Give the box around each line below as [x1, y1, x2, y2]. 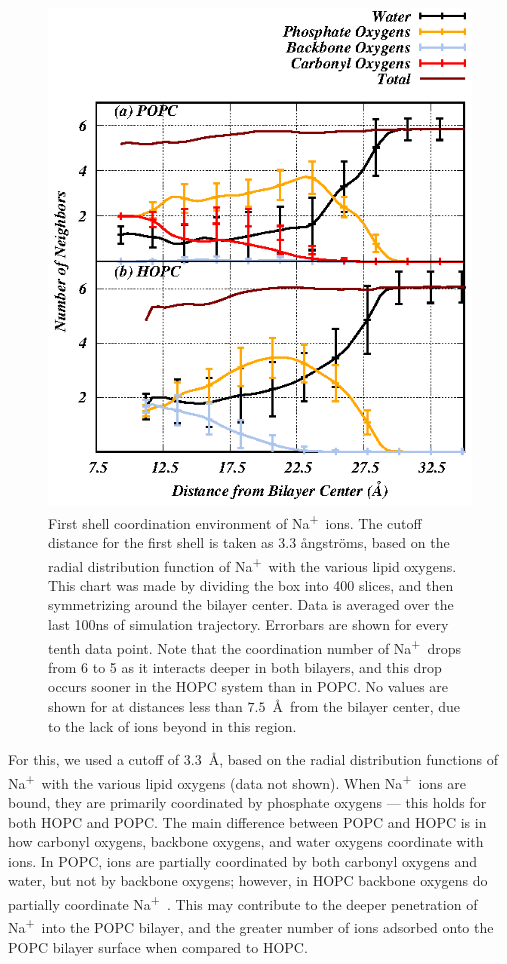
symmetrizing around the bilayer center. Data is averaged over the [48, 594, 454, 615]
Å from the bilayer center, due [272, 696, 460, 717]
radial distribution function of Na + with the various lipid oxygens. [48, 552, 457, 576]
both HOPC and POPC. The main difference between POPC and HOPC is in [8, 811, 487, 832]
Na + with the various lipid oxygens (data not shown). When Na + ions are [8, 769, 467, 793]
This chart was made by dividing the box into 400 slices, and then [48, 574, 454, 595]
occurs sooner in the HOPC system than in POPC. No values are [48, 676, 449, 697]
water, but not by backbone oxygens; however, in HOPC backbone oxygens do [8, 870, 488, 891]
